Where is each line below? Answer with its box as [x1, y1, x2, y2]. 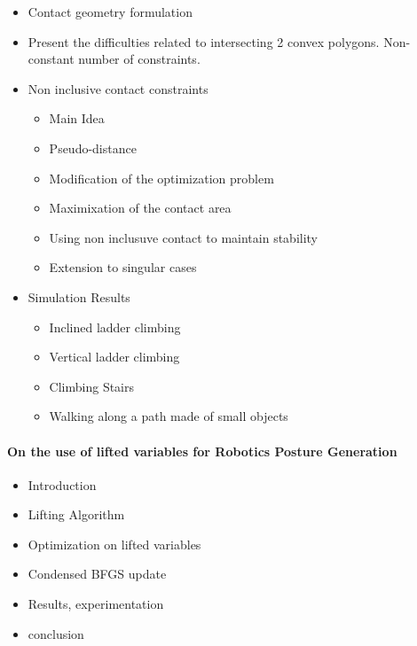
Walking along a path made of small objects [49, 407, 288, 425]
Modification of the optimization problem [49, 168, 274, 187]
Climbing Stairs [49, 377, 135, 395]
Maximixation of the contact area [49, 198, 232, 217]
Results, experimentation [28, 595, 164, 613]
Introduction [28, 475, 97, 494]
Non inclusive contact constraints [28, 79, 208, 97]
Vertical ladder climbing [49, 347, 180, 366]
